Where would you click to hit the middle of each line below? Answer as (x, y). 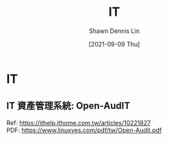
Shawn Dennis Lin (114, 31)
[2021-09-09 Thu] (114, 44)
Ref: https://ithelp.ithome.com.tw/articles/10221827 (79, 123)
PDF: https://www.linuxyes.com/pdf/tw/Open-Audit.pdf (84, 130)
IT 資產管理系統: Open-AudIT (68, 106)
